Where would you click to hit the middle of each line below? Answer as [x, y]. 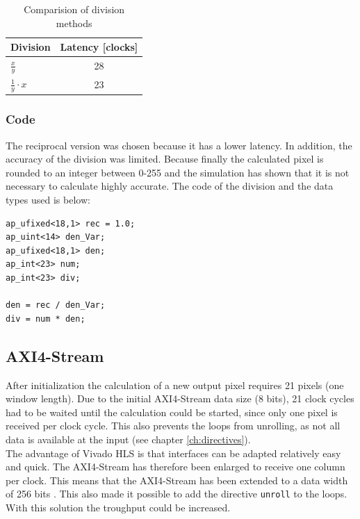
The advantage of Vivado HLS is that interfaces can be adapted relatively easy [173, 453]
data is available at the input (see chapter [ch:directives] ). [128, 439]
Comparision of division [74, 9]
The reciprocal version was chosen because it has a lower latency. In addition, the [179, 145]
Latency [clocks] [99, 47]
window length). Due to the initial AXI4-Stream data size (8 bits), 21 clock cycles [180, 398]
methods [74, 23]
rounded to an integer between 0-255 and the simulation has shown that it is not [178, 172]
